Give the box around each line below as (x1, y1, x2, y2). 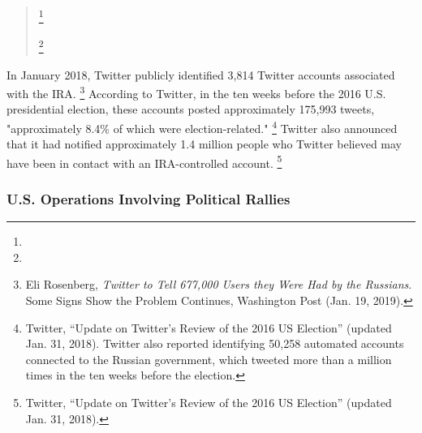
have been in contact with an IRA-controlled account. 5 (6, 152, 282, 171)
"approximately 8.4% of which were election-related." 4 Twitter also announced (6, 117, 398, 136)
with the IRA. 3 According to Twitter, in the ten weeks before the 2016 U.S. (6, 83, 386, 101)
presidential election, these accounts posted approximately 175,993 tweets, (6, 101, 375, 118)
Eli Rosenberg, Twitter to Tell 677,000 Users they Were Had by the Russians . (25, 276, 412, 293)
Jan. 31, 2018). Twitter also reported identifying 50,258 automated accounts (25, 335, 404, 352)
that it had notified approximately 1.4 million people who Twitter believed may (6, 135, 403, 152)
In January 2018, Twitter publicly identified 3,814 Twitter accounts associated (6, 66, 395, 83)
